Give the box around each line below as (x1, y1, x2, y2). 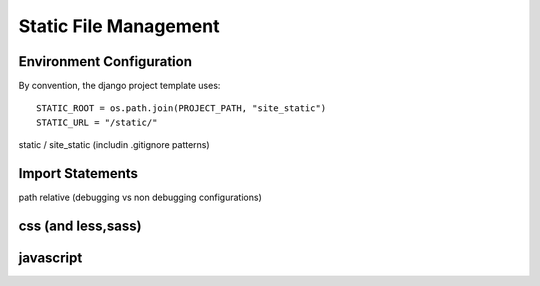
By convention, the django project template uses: (18, 80, 221, 92)
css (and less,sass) (18, 217, 142, 234)
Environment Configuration (18, 53, 192, 70)
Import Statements (18, 165, 139, 182)
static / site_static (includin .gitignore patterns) (18, 139, 210, 151)
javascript (18, 249, 83, 266)
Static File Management (18, 15, 220, 37)
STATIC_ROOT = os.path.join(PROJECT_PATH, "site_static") (36, 103, 327, 114)
